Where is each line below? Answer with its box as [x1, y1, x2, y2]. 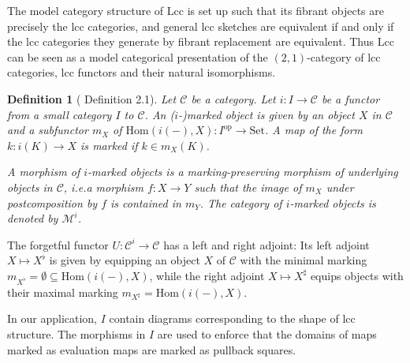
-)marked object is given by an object [178, 106, 355, 122]
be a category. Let [191, 90, 276, 107]
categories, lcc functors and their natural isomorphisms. [7, 64, 276, 80]
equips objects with [310, 267, 404, 283]
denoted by [7, 210, 58, 226]
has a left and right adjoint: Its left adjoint [163, 236, 370, 253]
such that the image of [194, 178, 302, 195]
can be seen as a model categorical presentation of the [7, 48, 268, 65]
